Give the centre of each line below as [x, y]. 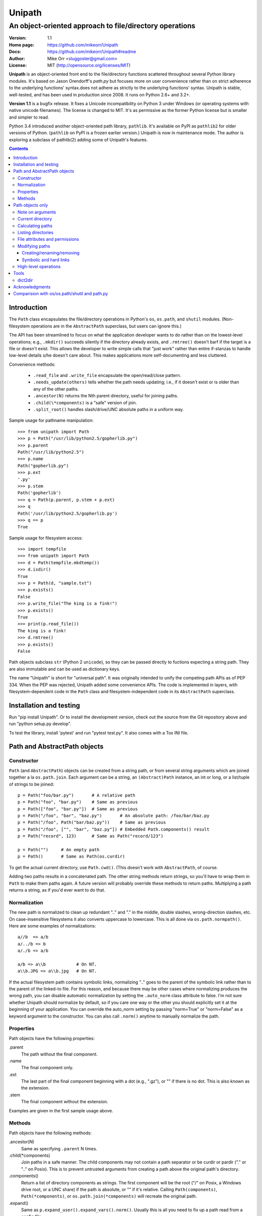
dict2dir [25, 280]
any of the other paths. [56, 389]
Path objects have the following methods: [50, 1133]
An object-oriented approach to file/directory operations [102, 26]
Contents [19, 149]
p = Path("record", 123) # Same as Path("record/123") [90, 836]
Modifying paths [34, 246]
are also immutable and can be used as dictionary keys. [65, 669]
